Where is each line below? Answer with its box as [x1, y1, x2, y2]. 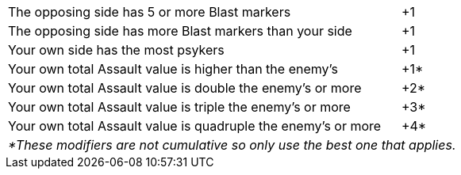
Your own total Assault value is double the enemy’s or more [8, 80, 362, 96]
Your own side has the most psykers [8, 42, 225, 58]
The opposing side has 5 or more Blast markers [8, 4, 291, 20]
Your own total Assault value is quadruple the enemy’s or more [8, 118, 382, 134]
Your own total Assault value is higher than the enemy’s [8, 61, 338, 77]
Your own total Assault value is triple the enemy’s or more [8, 99, 351, 115]
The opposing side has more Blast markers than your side [8, 23, 352, 39]
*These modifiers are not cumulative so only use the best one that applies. [8, 137, 456, 153]
